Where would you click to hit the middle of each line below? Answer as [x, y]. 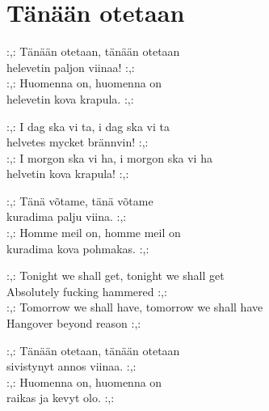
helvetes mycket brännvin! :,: [78, 142]
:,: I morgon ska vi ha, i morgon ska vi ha [109, 157]
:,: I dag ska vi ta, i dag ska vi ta [88, 126]
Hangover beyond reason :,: [74, 323]
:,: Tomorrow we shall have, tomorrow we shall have [135, 307]
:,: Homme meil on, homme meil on [94, 233]
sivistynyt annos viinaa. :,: [71, 366]
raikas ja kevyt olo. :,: [61, 398]
